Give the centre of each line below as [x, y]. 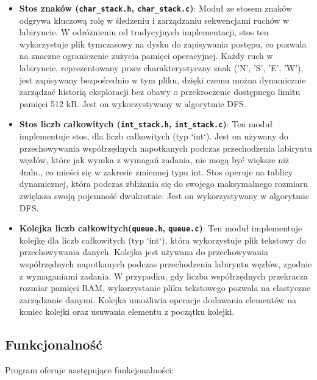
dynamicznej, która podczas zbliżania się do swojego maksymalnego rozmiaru [164, 184]
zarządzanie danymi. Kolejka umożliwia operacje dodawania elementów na [158, 299]
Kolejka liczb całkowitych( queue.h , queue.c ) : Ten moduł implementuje [161, 228]
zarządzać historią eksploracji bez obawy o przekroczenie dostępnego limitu [160, 92]
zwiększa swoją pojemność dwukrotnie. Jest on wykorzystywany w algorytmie [164, 196]
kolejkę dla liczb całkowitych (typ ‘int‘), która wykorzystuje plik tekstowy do [162, 240]
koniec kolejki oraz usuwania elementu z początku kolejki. [127, 311]
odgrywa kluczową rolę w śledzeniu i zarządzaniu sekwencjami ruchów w [154, 20]
